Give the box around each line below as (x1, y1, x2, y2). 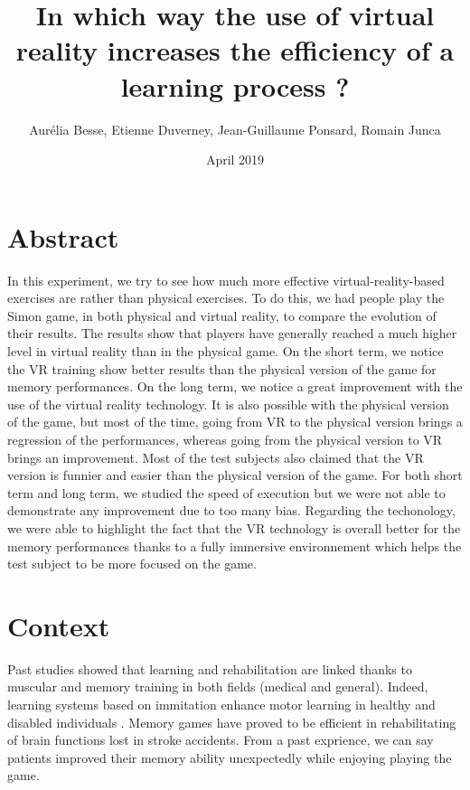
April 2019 (205, 150, 265, 169)
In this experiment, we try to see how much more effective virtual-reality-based (7, 270, 445, 289)
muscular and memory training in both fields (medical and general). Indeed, (7, 677, 428, 696)
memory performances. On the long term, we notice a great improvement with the (7, 377, 463, 396)
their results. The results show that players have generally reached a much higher (7, 324, 457, 343)
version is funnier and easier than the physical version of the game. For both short (7, 466, 463, 484)
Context (7, 607, 110, 644)
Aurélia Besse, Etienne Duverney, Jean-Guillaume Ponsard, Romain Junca (29, 119, 441, 138)
